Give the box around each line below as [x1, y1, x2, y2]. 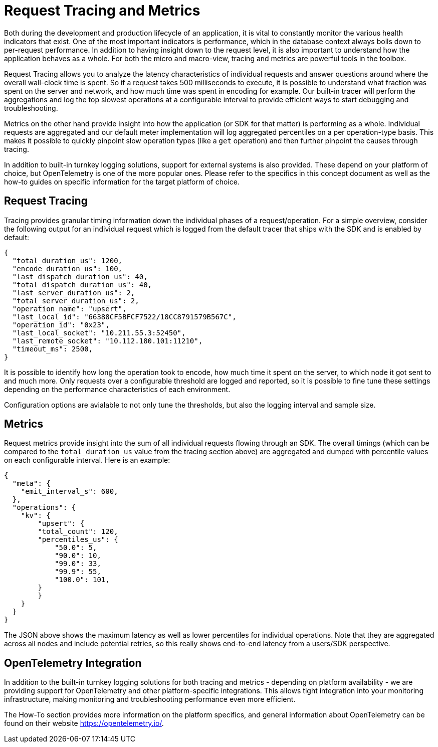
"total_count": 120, [38, 527, 118, 536]
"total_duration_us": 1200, [12, 256, 123, 265]
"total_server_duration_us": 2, [12, 296, 139, 305]
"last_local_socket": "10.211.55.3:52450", [12, 328, 186, 337]
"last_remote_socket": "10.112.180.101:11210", [12, 336, 203, 345]
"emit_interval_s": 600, [21, 487, 118, 496]
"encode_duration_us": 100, [12, 264, 123, 273]
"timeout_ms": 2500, [12, 344, 93, 353]
